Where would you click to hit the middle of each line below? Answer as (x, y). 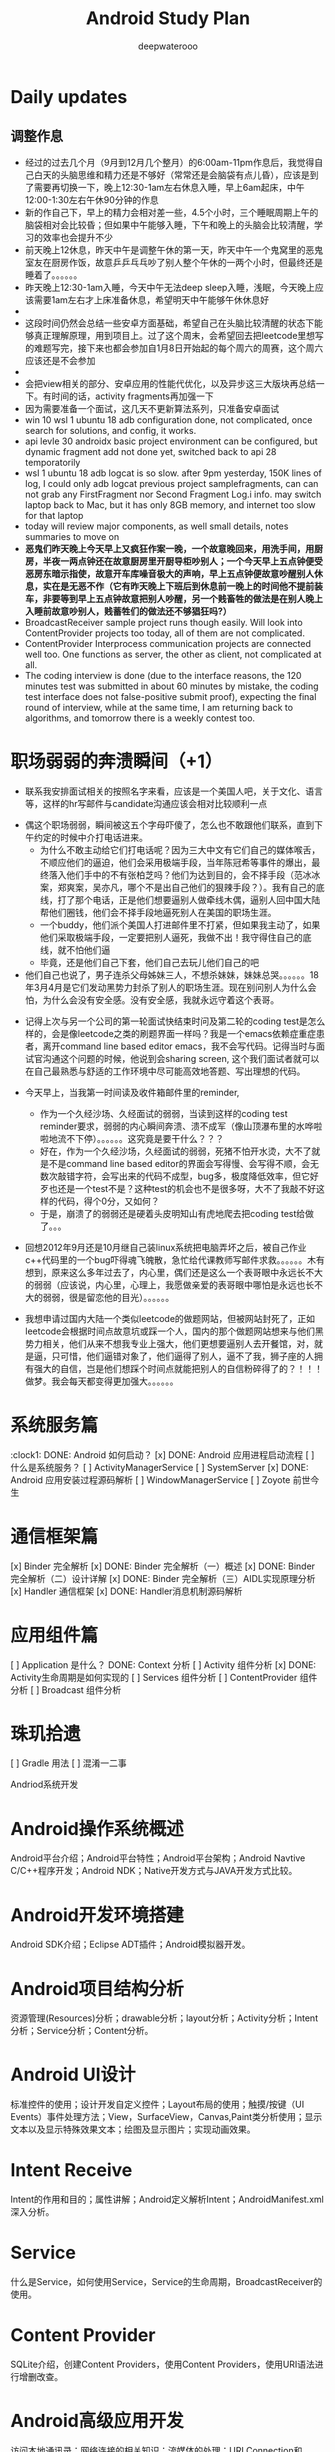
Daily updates (69, 96)
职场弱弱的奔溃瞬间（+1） (116, 761)
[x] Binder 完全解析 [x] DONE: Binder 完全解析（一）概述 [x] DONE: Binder (163, 1566)
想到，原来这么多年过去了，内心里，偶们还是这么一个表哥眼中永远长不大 (173, 1272)
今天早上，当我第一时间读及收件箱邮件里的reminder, (132, 1092)
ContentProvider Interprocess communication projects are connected (168, 643)
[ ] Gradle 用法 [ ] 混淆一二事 (68, 1763)
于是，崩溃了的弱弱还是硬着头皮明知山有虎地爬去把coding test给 (172, 1213)
